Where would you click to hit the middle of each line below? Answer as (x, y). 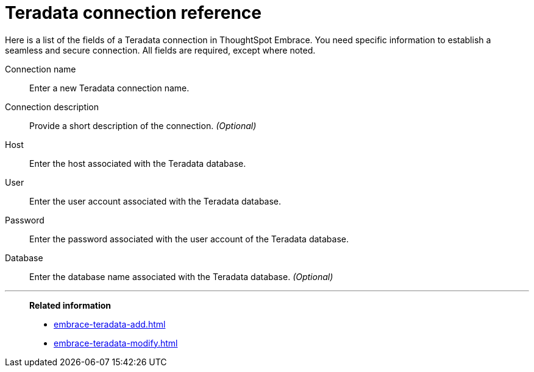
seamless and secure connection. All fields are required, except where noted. (160, 50)
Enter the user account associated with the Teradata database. (155, 201)
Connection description (52, 107)
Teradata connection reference (133, 13)
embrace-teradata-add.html (110, 324)
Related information (70, 305)
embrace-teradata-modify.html (116, 343)
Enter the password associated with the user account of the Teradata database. (189, 239)
